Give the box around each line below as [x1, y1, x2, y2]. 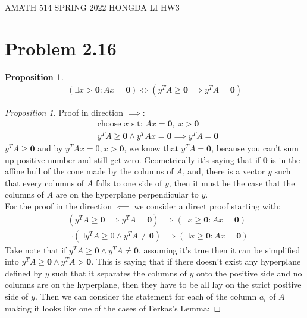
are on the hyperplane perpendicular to [55, 188, 199, 201]
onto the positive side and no [196, 266, 302, 279]
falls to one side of [95, 176, 162, 189]
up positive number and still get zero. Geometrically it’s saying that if [5, 153, 261, 166]
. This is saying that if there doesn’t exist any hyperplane [91, 255, 301, 268]
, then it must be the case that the [168, 176, 295, 189]
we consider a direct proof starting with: [134, 200, 281, 212]
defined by [5, 266, 43, 279]
